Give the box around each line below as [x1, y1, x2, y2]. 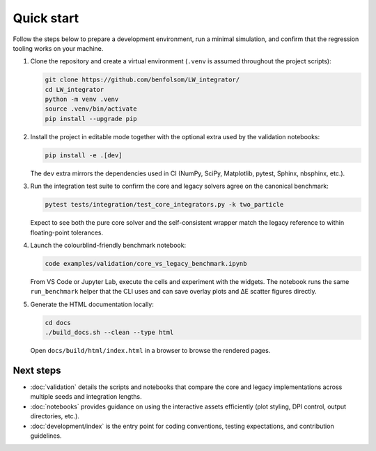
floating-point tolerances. [30, 228, 104, 237]
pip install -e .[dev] [45, 151, 123, 159]
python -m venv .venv [45, 95, 119, 104]
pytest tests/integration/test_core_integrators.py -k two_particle [45, 200, 284, 209]
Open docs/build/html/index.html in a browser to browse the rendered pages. [30, 347, 271, 355]
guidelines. [30, 432, 62, 440]
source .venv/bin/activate [45, 105, 137, 113]
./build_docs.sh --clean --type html [45, 329, 174, 337]
